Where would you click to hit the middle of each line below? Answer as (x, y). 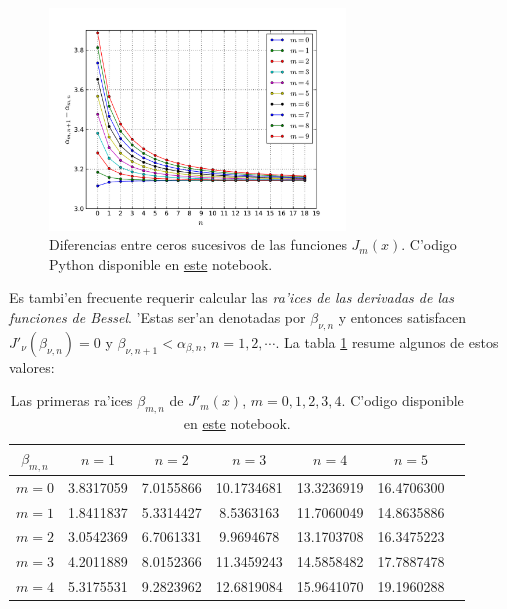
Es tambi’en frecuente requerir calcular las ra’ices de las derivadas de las (231, 297)
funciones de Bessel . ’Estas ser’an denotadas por (157, 316)
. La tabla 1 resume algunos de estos (387, 341)
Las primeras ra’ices (71, 400)
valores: (32, 366)
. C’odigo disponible (402, 400)
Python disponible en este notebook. (161, 263)
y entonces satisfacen (402, 316)
